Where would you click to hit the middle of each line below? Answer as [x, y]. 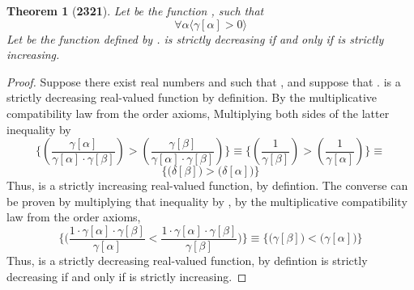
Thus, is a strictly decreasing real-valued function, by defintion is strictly [187, 260]
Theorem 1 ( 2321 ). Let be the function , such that [135, 11]
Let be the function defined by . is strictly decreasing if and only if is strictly [195, 38]
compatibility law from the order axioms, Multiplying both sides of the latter [198, 113]
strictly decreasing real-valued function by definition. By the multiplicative [192, 97]
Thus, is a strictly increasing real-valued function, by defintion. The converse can [207, 185]
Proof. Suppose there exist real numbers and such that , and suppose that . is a [204, 81]
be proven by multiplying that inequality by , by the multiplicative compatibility [207, 201]
